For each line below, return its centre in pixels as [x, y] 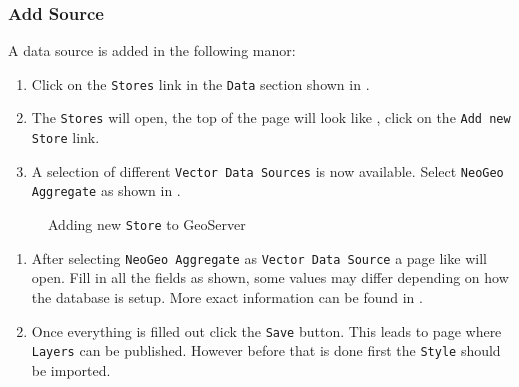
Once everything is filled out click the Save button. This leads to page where [266, 330]
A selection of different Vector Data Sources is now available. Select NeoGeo [267, 170]
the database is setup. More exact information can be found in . [227, 297]
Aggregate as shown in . [106, 190]
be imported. [71, 369]
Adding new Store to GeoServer [147, 224]
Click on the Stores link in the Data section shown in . [200, 83]
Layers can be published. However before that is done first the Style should [266, 350]
